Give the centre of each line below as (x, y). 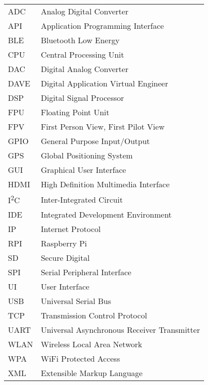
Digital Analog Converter (85, 69)
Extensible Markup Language (92, 373)
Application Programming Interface (102, 26)
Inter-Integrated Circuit (82, 199)
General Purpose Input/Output (95, 141)
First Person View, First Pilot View (103, 126)
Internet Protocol (71, 229)
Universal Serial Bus (76, 301)
